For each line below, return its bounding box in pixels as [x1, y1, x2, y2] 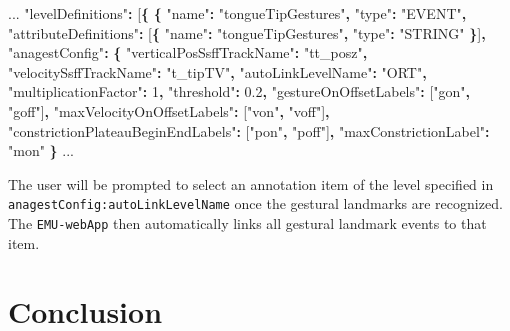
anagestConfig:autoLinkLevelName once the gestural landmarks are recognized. [8, 193, 503, 214]
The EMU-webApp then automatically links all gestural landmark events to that [8, 213, 487, 233]
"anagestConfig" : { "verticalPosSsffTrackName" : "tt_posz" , [8, 42, 368, 63]
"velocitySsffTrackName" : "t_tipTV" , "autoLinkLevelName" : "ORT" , [8, 61, 427, 82]
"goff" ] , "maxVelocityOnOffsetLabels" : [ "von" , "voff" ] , [8, 100, 330, 121]
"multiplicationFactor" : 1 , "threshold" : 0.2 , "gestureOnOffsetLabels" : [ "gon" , [8, 81, 471, 102]
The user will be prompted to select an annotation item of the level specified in [8, 173, 494, 194]
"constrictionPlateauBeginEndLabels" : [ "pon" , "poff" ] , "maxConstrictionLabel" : [8, 120, 490, 141]
